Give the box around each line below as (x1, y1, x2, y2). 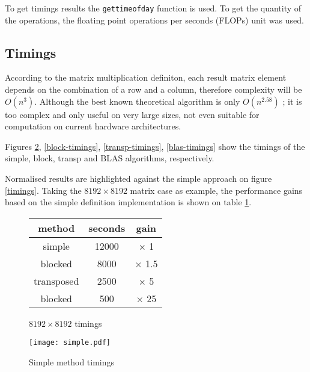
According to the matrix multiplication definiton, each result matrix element (5, 71, 287, 84)
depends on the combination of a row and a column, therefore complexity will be (5, 83, 302, 96)
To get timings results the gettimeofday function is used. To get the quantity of (5, 2, 302, 14)
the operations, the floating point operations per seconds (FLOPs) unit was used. (5, 13, 304, 26)
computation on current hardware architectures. (5, 120, 181, 132)
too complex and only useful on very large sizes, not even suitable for (5, 108, 260, 120)
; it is (282, 95, 302, 107)
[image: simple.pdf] (29, 338, 111, 347)
